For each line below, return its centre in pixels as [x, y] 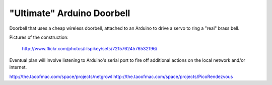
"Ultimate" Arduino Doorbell [70, 13]
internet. [18, 67]
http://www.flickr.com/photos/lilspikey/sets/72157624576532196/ [90, 49]
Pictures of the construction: [39, 37]
